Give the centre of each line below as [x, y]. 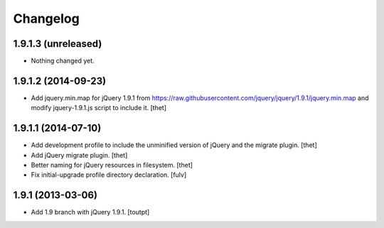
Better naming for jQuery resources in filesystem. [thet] [112, 165]
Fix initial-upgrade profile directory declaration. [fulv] [109, 175]
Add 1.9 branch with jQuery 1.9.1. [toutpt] [90, 212]
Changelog [46, 18]
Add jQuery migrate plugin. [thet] [79, 155]
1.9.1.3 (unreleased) [58, 44]
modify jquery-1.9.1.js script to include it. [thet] [99, 108]
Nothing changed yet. [63, 61]
